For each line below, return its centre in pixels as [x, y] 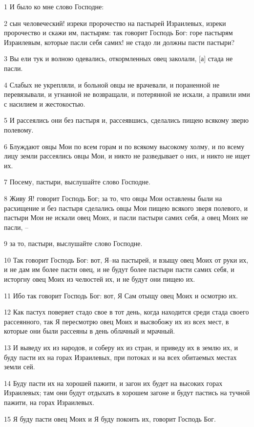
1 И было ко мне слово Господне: [54, 6]
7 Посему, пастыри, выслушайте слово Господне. [77, 182]
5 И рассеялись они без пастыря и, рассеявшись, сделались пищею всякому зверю [126, 120]
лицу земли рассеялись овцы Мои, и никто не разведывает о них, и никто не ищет [127, 156]
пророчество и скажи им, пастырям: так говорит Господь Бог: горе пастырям [118, 33]
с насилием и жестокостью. [45, 103]
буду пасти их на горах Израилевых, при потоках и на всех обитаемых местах [120, 357]
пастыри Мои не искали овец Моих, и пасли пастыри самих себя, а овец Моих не [126, 217]
